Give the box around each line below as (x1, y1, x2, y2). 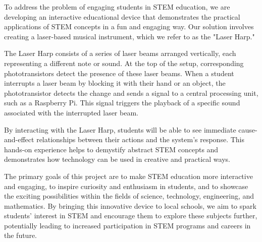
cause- (238, 124, 257, 135)
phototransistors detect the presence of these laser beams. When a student (4, 68, 234, 78)
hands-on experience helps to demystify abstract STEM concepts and (4, 144, 219, 154)
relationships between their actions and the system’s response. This (36, 134, 244, 145)
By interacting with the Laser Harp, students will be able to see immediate (4, 124, 236, 135)
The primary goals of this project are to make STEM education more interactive (4, 170, 253, 181)
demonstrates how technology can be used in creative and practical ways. (4, 154, 230, 164)
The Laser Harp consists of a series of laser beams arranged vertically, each (4, 48, 236, 58)
